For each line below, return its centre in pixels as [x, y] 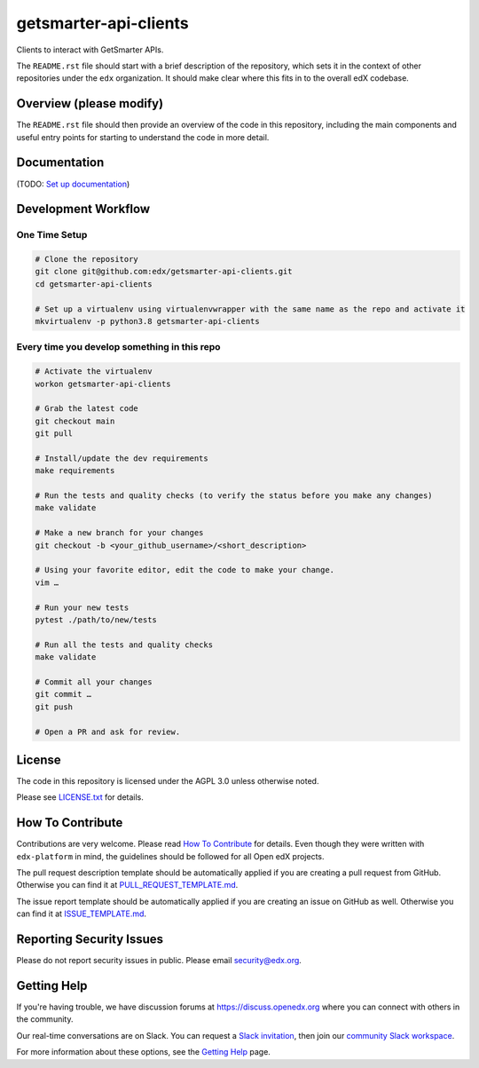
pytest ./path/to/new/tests [96, 620]
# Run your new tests [82, 607]
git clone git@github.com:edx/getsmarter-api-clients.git [164, 272]
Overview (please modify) [90, 103]
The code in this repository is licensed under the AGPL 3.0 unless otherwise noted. [168, 781]
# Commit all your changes [94, 682]
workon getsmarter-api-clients [103, 384]
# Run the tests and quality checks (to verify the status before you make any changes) [234, 496]
